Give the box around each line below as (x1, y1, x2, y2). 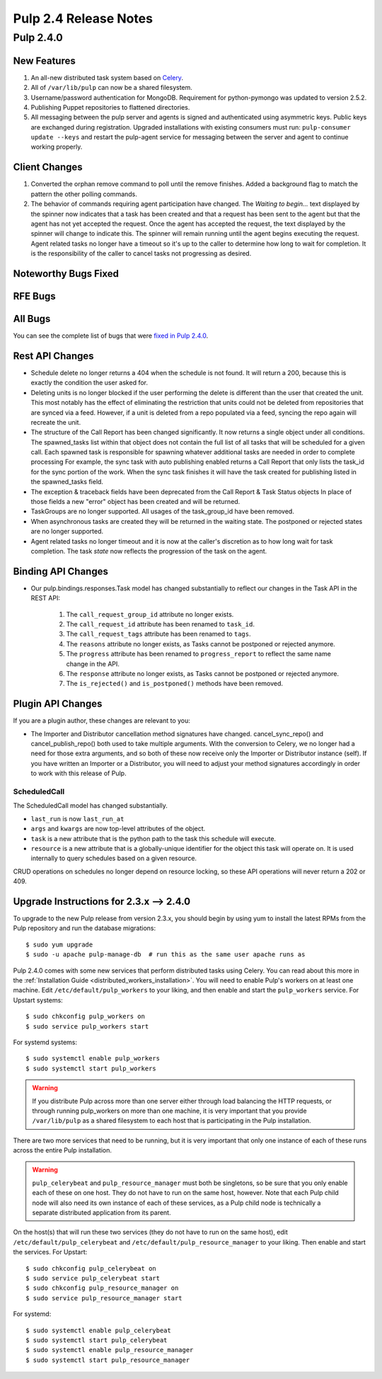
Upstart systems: (13, 995, 63, 1005)
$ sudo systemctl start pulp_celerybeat (25, 1336, 168, 1344)
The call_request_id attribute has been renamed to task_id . (66, 620, 255, 629)
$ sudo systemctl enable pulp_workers (25, 1055, 161, 1063)
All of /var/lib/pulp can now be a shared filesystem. (30, 84, 192, 92)
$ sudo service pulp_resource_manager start (25, 1294, 183, 1302)
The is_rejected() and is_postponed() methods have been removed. (66, 680, 283, 688)
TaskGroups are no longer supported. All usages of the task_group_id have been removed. (30, 507, 295, 516)
